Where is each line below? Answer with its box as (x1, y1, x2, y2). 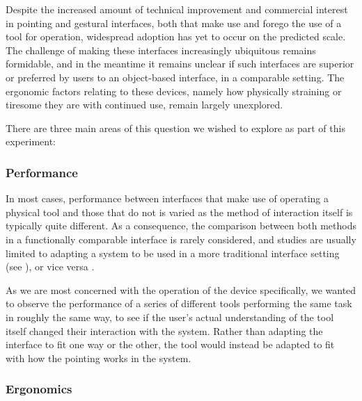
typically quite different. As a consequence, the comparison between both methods (6, 218, 356, 233)
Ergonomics (6, 380, 72, 398)
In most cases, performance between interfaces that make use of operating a (6, 191, 329, 206)
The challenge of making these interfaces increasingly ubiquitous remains (6, 42, 316, 57)
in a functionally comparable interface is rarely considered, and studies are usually (6, 231, 356, 246)
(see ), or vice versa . (6, 259, 95, 274)
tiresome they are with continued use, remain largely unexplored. (6, 97, 283, 112)
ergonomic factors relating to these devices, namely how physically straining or (6, 83, 342, 98)
